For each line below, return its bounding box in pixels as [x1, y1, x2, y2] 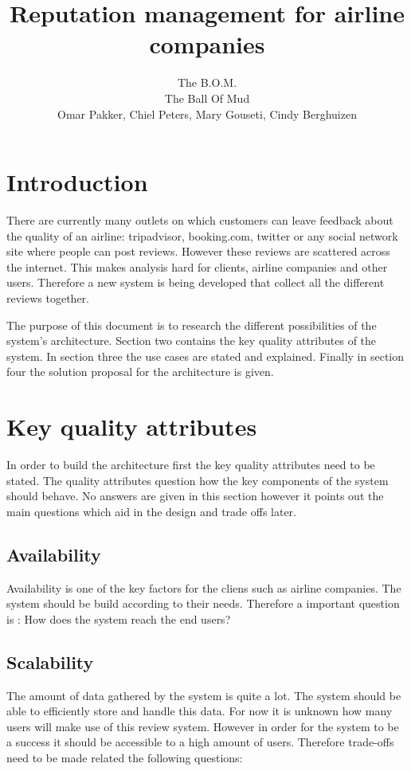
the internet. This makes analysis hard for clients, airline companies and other [6, 258, 388, 275]
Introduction [6, 166, 148, 198]
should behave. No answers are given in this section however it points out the [6, 487, 384, 504]
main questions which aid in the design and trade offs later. [6, 503, 296, 519]
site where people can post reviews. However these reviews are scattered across [6, 243, 390, 260]
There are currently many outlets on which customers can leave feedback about [6, 212, 393, 229]
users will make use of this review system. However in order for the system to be [6, 718, 399, 734]
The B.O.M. [177, 74, 237, 91]
